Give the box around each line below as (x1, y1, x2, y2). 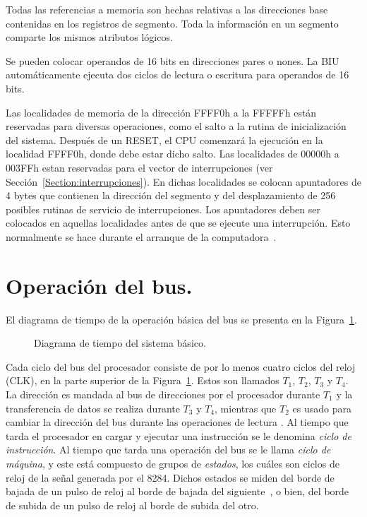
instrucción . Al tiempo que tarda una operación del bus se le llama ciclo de (6, 442, 331, 457)
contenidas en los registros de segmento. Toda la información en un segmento (6, 16, 339, 30)
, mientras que (215, 400, 277, 415)
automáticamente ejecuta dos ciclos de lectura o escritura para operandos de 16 (6, 67, 349, 82)
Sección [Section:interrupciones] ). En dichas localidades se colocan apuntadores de (6, 174, 361, 189)
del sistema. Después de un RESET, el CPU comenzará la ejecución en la (6, 132, 323, 147)
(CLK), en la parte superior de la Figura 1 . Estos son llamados (6, 373, 279, 388)
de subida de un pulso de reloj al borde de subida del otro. (6, 497, 259, 512)
